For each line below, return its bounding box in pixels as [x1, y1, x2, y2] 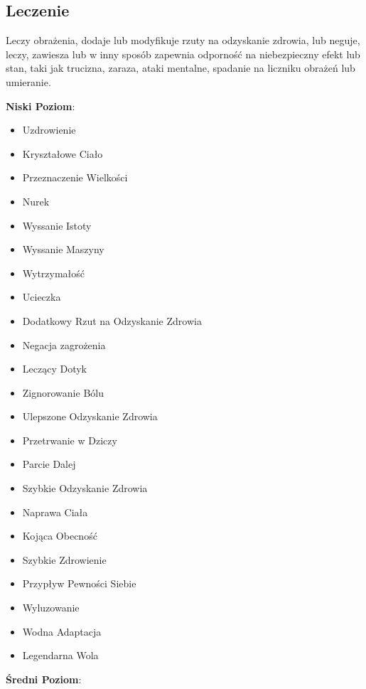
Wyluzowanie [22, 600, 80, 615]
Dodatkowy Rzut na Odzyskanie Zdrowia [22, 313, 202, 328]
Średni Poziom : [6, 671, 82, 686]
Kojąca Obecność [22, 528, 97, 543]
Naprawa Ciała [22, 504, 88, 519]
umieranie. [6, 74, 51, 89]
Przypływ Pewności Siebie [22, 576, 136, 591]
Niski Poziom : [6, 98, 75, 113]
